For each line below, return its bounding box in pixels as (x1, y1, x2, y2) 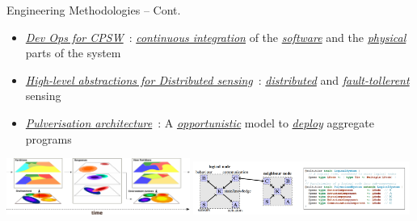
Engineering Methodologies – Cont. (6, 2, 181, 18)
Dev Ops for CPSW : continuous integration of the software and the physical (25, 28, 406, 45)
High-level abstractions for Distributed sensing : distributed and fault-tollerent (25, 71, 410, 88)
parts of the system (25, 44, 121, 61)
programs (25, 130, 72, 147)
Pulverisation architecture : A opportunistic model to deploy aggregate (25, 114, 374, 131)
